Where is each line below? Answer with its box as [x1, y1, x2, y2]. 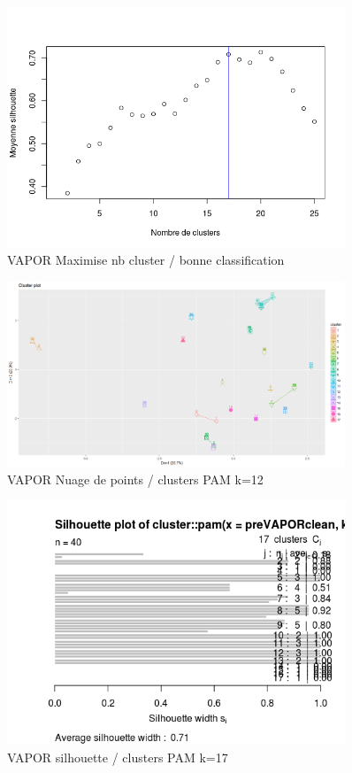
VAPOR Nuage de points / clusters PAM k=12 [7, 469, 264, 488]
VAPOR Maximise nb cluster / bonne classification [7, 251, 285, 269]
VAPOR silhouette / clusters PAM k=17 [7, 748, 228, 767]
